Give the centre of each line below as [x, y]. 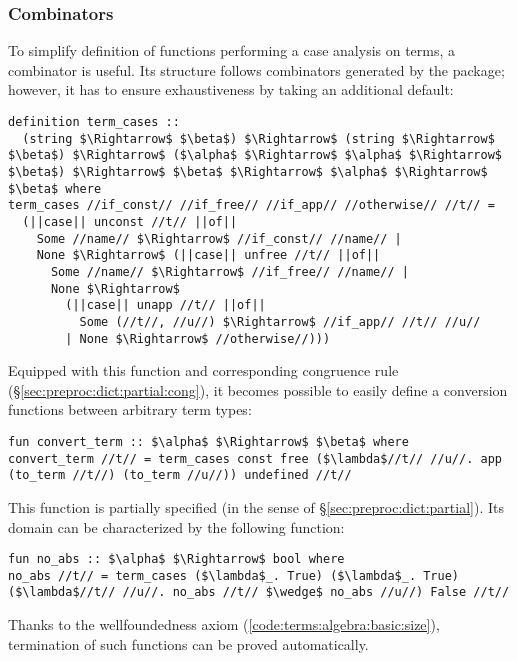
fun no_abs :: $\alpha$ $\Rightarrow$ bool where [176, 559]
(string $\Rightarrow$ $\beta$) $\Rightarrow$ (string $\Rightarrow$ [258, 138]
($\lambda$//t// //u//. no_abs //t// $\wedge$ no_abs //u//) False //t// [259, 592]
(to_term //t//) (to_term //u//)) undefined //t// [180, 475]
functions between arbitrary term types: [130, 409]
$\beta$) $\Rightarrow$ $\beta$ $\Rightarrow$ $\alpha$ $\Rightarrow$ [248, 171]
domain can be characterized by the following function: [176, 526]
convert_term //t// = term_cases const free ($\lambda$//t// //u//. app [255, 458]
